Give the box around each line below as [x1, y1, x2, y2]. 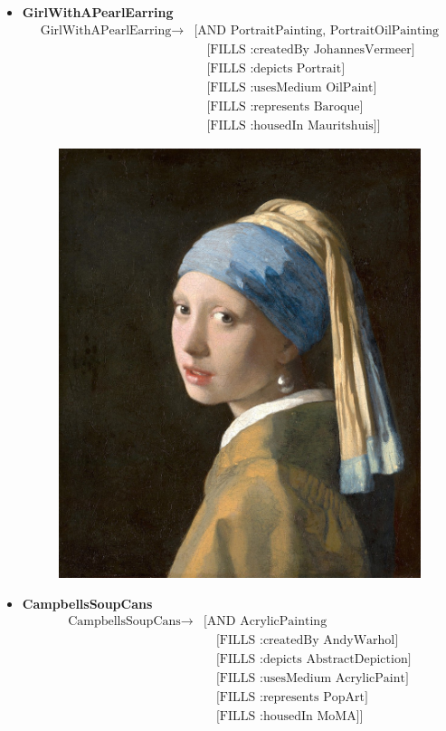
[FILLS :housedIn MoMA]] [215, 710, 364, 724]
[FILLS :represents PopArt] [215, 691, 368, 705]
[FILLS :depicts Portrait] [206, 62, 346, 75]
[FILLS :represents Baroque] [206, 100, 364, 113]
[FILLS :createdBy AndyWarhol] [215, 634, 399, 648]
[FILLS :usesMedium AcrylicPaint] [215, 672, 409, 686]
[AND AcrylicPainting [203, 615, 327, 629]
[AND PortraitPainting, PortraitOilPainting [194, 24, 440, 37]
